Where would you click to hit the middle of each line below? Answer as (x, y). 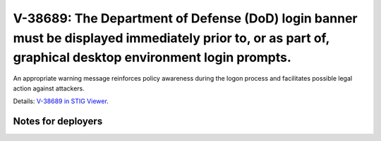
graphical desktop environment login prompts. (152, 58)
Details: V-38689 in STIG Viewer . (61, 101)
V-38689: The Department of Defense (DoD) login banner (185, 18)
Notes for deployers (58, 121)
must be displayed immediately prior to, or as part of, (171, 38)
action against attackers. (49, 88)
